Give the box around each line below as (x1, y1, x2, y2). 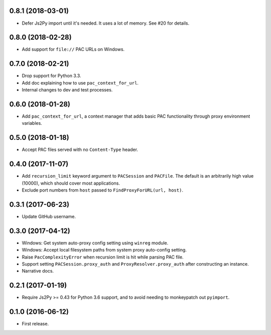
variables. (22, 120, 42, 126)
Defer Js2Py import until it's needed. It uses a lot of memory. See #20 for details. (22, 20, 190, 26)
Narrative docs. (22, 268, 54, 274)
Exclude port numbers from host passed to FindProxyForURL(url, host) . (22, 187, 183, 193)
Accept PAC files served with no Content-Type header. (22, 146, 138, 153)
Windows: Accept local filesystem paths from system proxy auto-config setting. (22, 247, 187, 253)
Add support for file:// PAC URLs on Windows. (22, 46, 125, 52)
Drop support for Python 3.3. (22, 73, 81, 79)
